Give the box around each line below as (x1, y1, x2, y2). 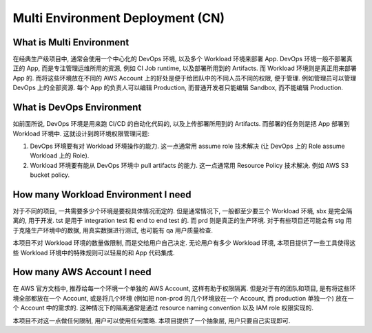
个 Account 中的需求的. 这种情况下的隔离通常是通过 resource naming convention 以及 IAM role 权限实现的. (12, 303, 313, 312)
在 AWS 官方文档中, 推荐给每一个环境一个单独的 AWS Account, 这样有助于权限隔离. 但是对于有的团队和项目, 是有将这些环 (12, 284, 356, 292)
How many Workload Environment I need (12, 189, 192, 200)
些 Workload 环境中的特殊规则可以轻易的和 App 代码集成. (12, 248, 175, 257)
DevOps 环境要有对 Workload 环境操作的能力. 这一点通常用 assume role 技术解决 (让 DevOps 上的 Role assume (30, 142, 345, 150)
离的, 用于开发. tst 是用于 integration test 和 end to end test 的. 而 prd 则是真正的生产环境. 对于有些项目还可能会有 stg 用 (12, 217, 352, 225)
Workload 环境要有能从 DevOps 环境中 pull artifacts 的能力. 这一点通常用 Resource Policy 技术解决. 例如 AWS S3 (30, 161, 349, 169)
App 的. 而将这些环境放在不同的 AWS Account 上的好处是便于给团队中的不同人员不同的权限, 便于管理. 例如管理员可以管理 (12, 74, 357, 82)
